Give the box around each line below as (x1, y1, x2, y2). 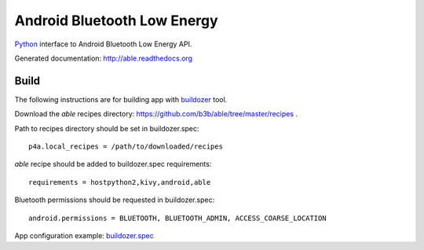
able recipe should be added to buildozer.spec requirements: (14, 160, 212, 169)
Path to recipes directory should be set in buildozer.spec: (14, 123, 199, 133)
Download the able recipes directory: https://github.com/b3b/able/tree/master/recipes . (14, 109, 298, 119)
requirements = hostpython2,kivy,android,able (28, 178, 211, 186)
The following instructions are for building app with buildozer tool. (14, 94, 228, 104)
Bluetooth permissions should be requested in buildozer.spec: (14, 195, 215, 204)
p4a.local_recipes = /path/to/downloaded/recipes (28, 142, 224, 151)
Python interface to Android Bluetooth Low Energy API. (14, 39, 192, 49)
